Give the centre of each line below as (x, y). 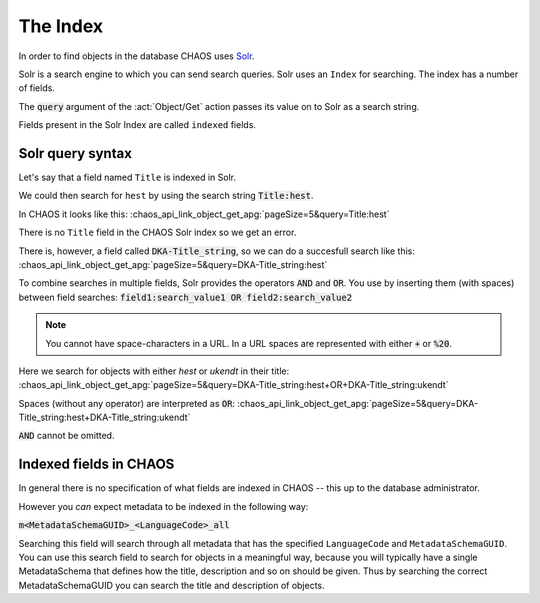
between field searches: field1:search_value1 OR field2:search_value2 (185, 297)
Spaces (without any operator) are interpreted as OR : (126, 403)
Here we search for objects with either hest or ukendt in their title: (154, 371)
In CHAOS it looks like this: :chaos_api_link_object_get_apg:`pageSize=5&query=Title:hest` (204, 214)
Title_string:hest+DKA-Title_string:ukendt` (104, 417)
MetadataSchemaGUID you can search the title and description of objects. (171, 585)
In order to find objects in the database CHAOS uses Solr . (136, 56)
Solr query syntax (75, 153)
